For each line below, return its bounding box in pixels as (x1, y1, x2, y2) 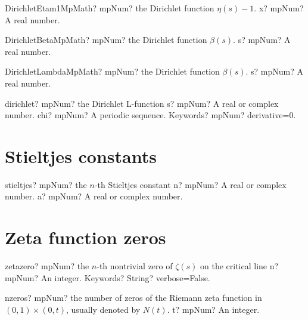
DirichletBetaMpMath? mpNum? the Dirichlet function (5, 33, 207, 46)
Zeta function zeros (5, 225, 166, 250)
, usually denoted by (66, 303, 141, 315)
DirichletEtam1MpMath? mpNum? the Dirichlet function (5, 2, 214, 14)
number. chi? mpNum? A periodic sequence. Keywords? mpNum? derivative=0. (5, 109, 296, 121)
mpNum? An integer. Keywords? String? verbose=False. (5, 271, 210, 284)
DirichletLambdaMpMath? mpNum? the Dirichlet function (5, 65, 220, 78)
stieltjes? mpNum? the (5, 178, 87, 190)
